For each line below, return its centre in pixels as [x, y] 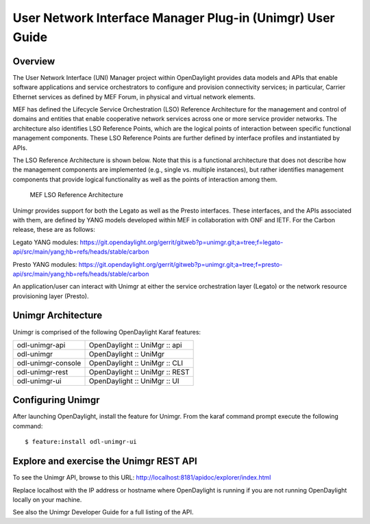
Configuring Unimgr [56, 400]
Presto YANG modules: [45, 264]
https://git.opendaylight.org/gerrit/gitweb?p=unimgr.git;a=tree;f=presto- [181, 264]
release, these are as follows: [54, 230]
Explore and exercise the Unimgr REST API [105, 461]
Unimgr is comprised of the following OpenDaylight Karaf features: [107, 332]
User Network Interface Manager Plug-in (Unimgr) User [174, 18]
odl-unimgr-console [49, 363]
